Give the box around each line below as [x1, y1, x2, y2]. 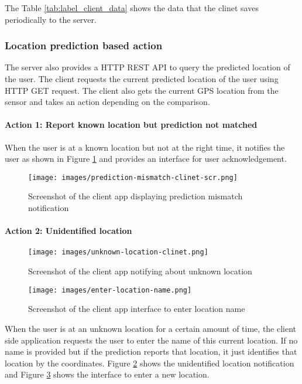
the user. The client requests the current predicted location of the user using [5, 73, 279, 84]
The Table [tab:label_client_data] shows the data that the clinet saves [5, 2, 259, 13]
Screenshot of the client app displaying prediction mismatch [28, 190, 243, 202]
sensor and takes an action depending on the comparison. [5, 96, 210, 108]
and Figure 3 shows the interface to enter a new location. [5, 368, 210, 380]
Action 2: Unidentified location [5, 225, 132, 237]
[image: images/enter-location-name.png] [28, 286, 192, 294]
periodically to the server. [5, 13, 97, 25]
